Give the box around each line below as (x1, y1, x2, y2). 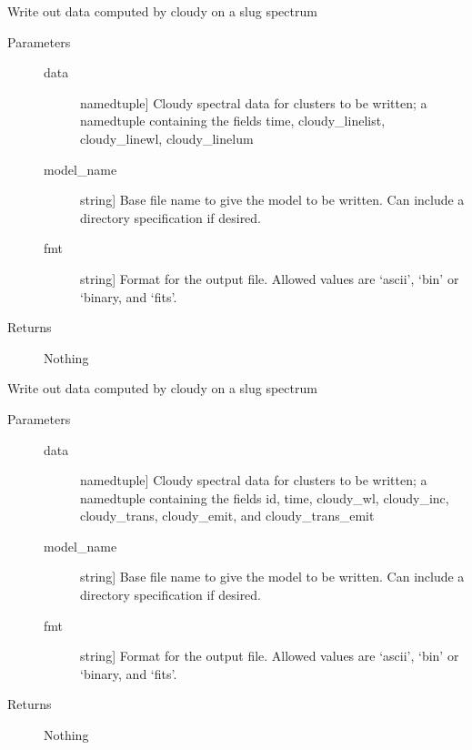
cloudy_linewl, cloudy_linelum (80, 128, 254, 147)
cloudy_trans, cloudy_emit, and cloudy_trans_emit (80, 506, 375, 525)
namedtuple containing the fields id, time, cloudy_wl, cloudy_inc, (80, 488, 449, 507)
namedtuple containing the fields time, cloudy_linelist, (80, 111, 386, 130)
